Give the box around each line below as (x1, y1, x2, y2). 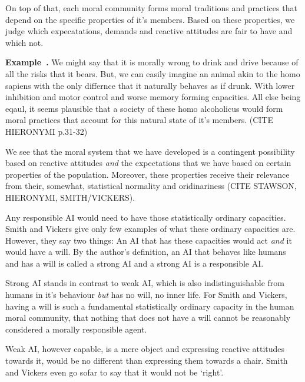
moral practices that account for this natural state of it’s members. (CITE (5, 114, 273, 126)
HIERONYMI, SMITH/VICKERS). (5, 191, 135, 203)
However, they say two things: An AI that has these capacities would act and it (5, 234, 292, 246)
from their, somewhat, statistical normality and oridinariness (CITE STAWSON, (5, 180, 297, 192)
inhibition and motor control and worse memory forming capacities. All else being (5, 91, 301, 103)
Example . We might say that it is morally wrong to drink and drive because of (5, 56, 299, 68)
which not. (5, 36, 44, 48)
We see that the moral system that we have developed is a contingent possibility (5, 145, 295, 157)
